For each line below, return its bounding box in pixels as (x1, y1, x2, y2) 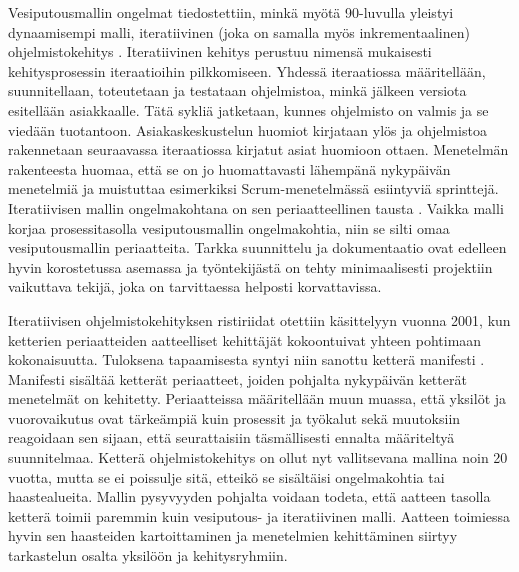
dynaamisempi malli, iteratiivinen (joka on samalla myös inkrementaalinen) (8, 21, 470, 42)
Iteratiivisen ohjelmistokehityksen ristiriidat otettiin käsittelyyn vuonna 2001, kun (8, 309, 511, 330)
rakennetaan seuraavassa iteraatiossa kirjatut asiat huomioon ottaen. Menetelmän (8, 139, 509, 160)
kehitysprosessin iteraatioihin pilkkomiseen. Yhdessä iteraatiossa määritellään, (8, 60, 486, 81)
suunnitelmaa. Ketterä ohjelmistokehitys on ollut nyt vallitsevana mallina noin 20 (8, 447, 508, 468)
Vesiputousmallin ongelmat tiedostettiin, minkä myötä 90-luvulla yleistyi (8, 2, 454, 22)
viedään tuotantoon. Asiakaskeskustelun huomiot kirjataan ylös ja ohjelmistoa (8, 119, 487, 140)
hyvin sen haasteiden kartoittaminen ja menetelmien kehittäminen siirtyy (8, 525, 458, 546)
